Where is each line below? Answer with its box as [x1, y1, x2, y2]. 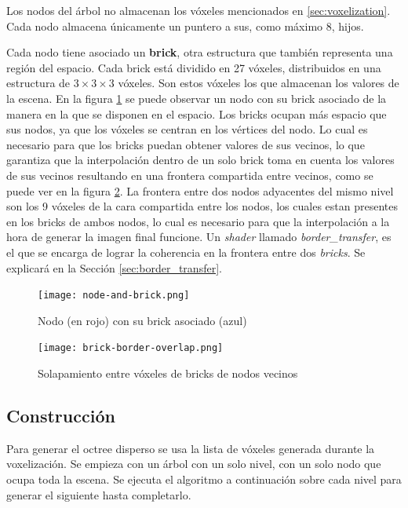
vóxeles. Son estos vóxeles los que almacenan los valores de [118, 75, 399, 91]
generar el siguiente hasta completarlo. [6, 486, 191, 503]
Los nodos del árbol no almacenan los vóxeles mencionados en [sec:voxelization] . [6, 2, 391, 18]
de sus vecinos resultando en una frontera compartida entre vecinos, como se [6, 166, 373, 183]
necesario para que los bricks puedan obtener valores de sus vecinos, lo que [6, 136, 365, 152]
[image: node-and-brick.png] [38, 290, 190, 302]
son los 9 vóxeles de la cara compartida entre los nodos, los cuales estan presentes [6, 198, 398, 214]
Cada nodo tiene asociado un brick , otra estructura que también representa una [6, 44, 393, 60]
